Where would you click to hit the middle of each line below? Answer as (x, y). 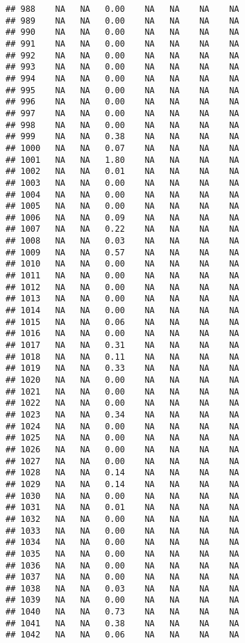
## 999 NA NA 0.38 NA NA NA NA (122, 137)
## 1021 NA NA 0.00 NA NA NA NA (122, 391)
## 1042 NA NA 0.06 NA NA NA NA (122, 635)
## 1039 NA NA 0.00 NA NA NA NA (122, 600)
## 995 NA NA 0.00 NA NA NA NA (122, 90)
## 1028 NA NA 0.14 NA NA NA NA (122, 473)
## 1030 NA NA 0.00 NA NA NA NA (122, 496)
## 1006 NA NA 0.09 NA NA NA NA (122, 217)
